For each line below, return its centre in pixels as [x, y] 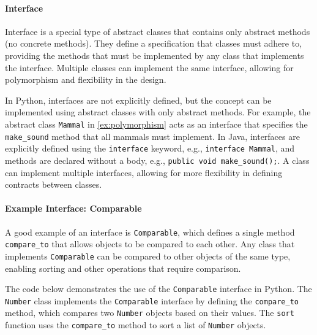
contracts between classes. [54, 184]
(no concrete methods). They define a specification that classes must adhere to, [154, 43]
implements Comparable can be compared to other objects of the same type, [148, 256]
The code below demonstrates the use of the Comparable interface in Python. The [158, 289]
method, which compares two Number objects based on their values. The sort [150, 313]
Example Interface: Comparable [73, 208]
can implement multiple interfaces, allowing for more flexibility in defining [144, 172]
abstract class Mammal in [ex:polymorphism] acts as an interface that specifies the [156, 124]
